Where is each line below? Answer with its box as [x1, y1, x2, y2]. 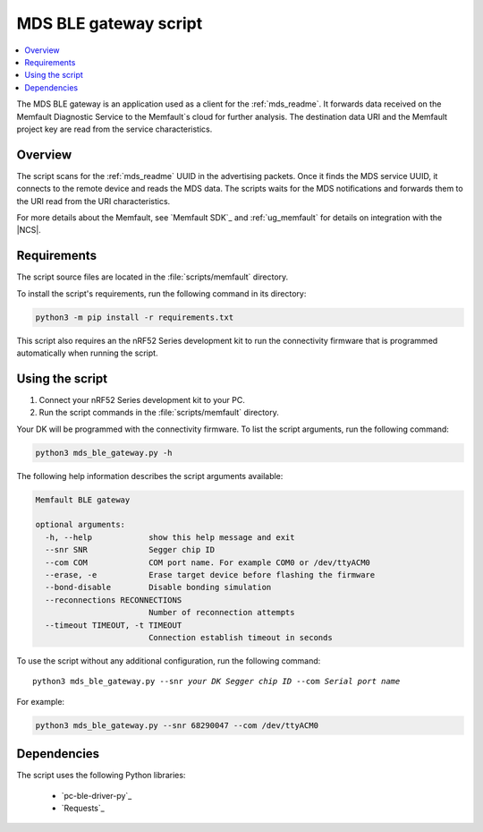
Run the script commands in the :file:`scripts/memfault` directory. [38, 407, 279, 418]
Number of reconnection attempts [148, 607, 295, 618]
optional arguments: [35, 519, 125, 530]
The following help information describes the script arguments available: [16, 470, 284, 481]
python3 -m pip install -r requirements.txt [35, 312, 234, 322]
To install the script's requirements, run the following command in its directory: [16, 287, 307, 299]
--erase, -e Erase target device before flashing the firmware [45, 570, 376, 579]
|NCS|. [16, 225, 42, 236]
